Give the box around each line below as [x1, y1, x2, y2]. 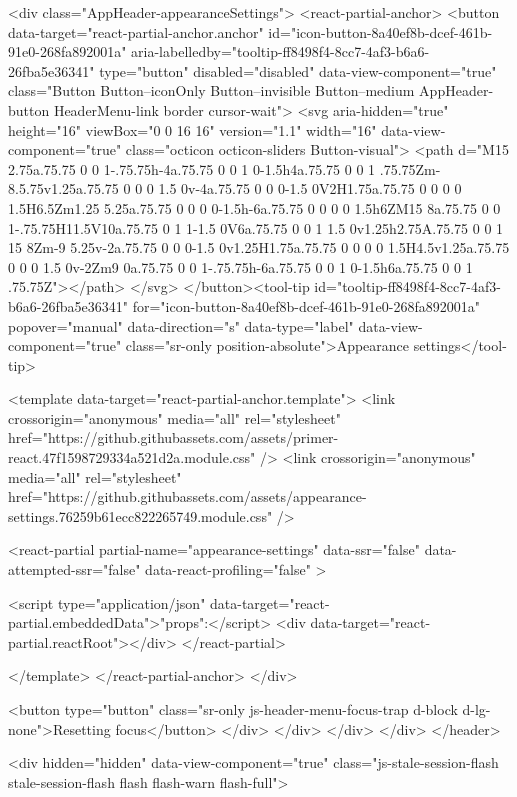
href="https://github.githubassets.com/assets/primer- [8, 427, 339, 448]
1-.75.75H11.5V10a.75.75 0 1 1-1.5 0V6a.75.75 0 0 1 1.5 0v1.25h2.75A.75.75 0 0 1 [8, 217, 504, 238]
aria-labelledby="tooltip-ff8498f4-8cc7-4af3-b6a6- [131, 41, 430, 62]
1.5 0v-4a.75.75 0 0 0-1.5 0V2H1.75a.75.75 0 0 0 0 [158, 178, 462, 199]
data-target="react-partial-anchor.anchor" [8, 21, 264, 42]
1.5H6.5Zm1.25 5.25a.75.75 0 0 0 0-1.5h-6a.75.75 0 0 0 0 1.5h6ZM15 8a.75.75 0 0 [8, 197, 501, 218]
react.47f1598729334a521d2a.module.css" [8, 447, 256, 468]
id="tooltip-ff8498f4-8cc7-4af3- [314, 276, 501, 297]
